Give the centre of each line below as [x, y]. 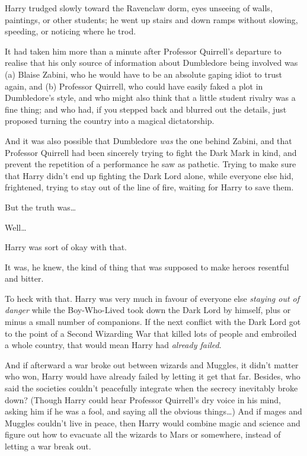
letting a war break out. [48, 446]
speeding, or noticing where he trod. [71, 31]
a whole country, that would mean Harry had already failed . [113, 345]
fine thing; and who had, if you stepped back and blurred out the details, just [146, 109]
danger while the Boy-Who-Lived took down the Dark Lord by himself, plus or [148, 310]
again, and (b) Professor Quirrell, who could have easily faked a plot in [134, 86]
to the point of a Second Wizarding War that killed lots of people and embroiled [151, 333]
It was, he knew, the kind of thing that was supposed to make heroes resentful [147, 267]
